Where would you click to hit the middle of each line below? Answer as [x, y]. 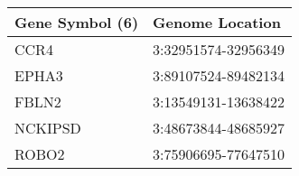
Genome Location [217, 22]
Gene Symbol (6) [77, 22]
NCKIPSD [48, 128]
